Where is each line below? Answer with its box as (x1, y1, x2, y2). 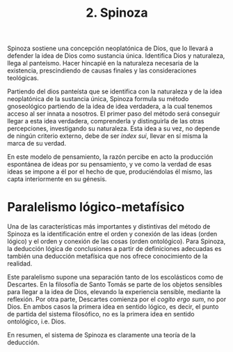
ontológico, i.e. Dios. (7, 317, 66, 326)
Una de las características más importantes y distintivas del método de (7, 222, 211, 231)
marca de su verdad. (7, 139, 67, 148)
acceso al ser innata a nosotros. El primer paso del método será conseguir (7, 109, 220, 118)
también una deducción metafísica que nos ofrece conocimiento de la (7, 252, 208, 261)
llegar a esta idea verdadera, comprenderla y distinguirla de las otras (7, 117, 204, 125)
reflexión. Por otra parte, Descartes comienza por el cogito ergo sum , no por (7, 295, 227, 304)
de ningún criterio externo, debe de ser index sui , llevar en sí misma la (7, 132, 209, 140)
